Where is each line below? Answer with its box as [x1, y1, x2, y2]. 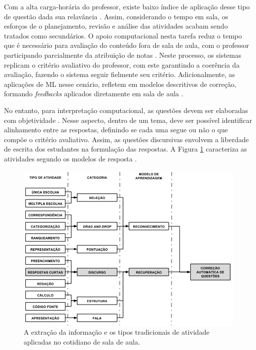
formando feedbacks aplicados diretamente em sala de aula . [4, 88, 183, 99]
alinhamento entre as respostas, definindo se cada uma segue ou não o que [4, 124, 228, 135]
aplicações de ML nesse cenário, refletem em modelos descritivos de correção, [4, 78, 236, 89]
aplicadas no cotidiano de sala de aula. [24, 337, 140, 347]
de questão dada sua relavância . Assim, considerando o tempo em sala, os [4, 11, 228, 21]
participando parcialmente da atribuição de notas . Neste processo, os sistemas [4, 49, 242, 60]
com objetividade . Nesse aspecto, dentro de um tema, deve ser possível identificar [4, 115, 252, 125]
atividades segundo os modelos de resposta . [4, 153, 137, 163]
